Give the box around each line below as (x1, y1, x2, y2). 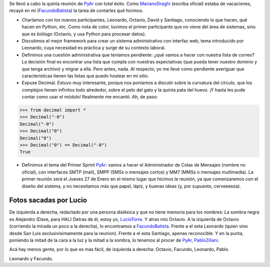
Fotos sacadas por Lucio (9, 196, 87, 204)
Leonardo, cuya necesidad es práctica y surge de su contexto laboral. (21, 45, 166, 51)
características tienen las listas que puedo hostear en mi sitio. (21, 72, 149, 78)
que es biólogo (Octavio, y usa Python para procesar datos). (21, 30, 146, 37)
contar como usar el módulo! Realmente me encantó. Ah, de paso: (21, 94, 158, 100)
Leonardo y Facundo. (9, 255, 53, 261)
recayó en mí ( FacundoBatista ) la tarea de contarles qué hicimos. (9, 7, 143, 13)
